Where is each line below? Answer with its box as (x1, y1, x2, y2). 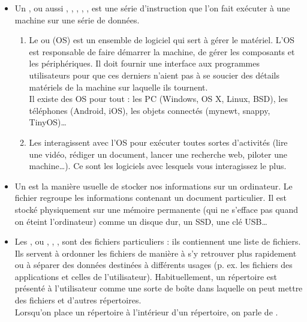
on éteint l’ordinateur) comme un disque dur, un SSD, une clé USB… (14, 215, 267, 227)
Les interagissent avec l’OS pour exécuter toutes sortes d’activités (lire (29, 136, 288, 148)
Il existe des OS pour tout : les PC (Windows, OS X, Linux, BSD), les (29, 92, 288, 105)
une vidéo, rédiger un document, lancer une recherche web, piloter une (29, 148, 287, 160)
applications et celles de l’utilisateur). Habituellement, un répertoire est (14, 270, 277, 282)
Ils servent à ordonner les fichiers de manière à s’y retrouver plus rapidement (14, 246, 297, 259)
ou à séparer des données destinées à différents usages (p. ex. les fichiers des (14, 258, 293, 271)
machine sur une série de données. (14, 13, 140, 26)
